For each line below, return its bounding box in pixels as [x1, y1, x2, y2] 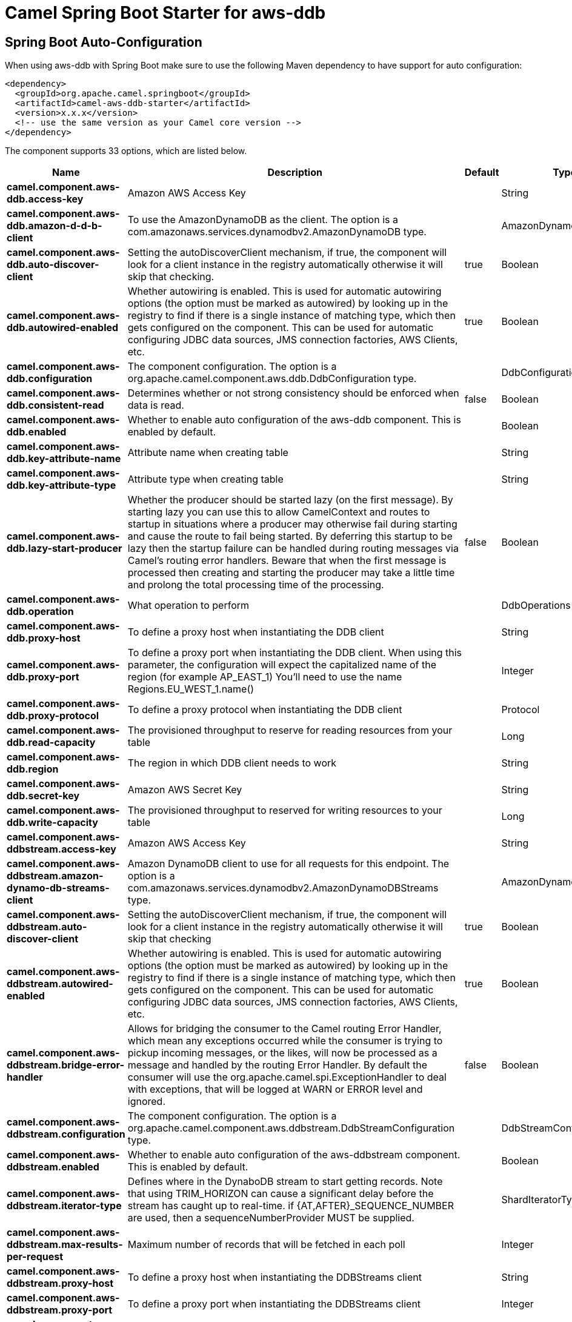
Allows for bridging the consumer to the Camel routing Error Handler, [127, 1022, 442, 1035]
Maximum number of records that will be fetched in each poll [127, 1238, 405, 1251]
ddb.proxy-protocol [7, 710, 99, 722]
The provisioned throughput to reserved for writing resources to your [127, 804, 442, 817]
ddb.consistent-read [7, 399, 104, 412]
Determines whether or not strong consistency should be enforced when [127, 387, 459, 400]
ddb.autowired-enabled [7, 321, 119, 334]
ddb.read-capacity [7, 736, 96, 749]
